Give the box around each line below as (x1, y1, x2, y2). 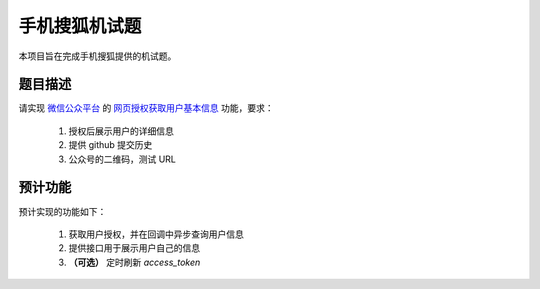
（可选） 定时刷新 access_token (68, 256, 201, 268)
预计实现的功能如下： (18, 205, 107, 217)
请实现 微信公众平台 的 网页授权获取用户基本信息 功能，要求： (18, 102, 274, 114)
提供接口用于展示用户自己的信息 (68, 242, 200, 254)
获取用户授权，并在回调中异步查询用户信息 (68, 228, 244, 240)
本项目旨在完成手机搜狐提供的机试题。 (18, 50, 177, 62)
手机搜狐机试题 (18, 15, 142, 37)
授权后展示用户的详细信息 (68, 125, 174, 137)
